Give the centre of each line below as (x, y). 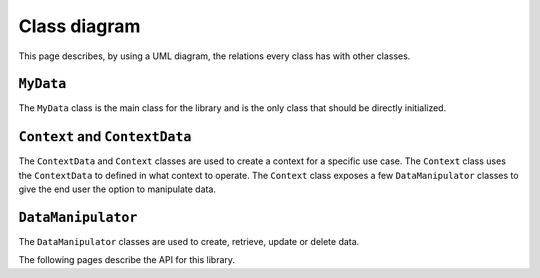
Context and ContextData (105, 136)
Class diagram (79, 26)
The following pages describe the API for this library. (126, 260)
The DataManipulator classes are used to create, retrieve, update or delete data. (189, 242)
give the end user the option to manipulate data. (117, 189)
